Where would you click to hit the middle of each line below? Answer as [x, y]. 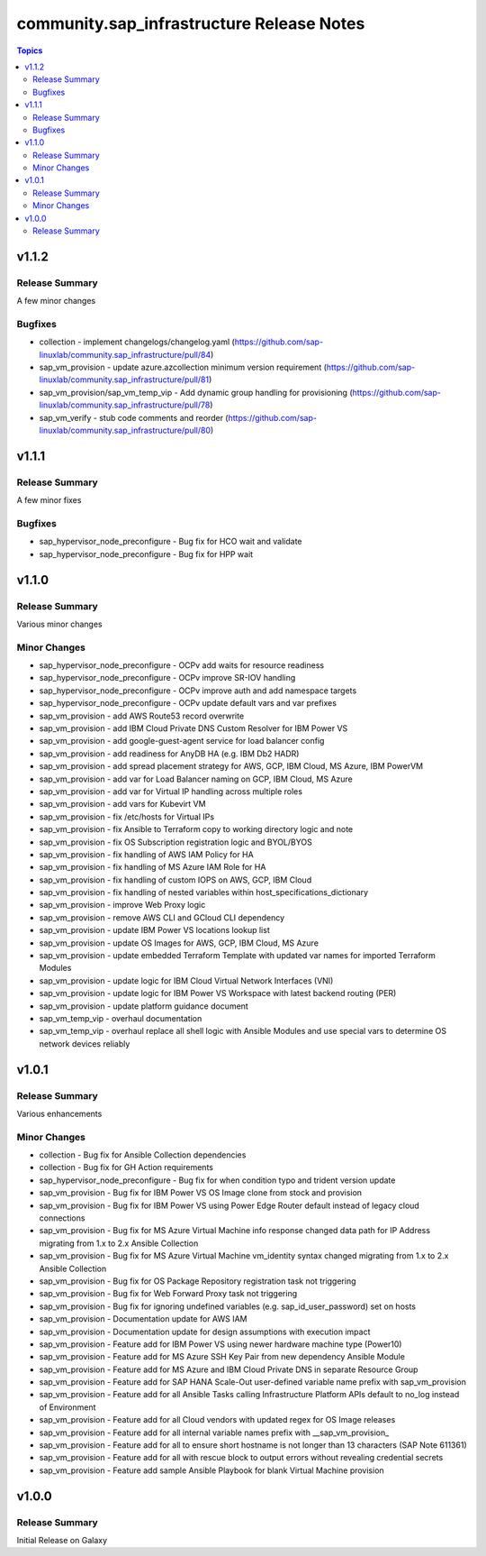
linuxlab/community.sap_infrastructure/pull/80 [125, 430]
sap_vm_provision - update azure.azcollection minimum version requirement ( [183, 367]
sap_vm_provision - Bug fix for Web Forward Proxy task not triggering [168, 1294]
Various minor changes [59, 624]
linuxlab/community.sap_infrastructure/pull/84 [125, 354]
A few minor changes [56, 301]
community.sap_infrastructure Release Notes [191, 23]
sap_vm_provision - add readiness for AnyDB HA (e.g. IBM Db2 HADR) [169, 754]
